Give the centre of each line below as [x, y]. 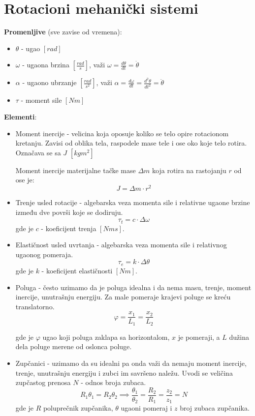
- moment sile [41, 100]
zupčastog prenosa [43, 382]
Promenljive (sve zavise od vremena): [63, 32]
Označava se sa [38, 152]
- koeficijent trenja [69, 228]
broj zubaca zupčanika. [215, 408]
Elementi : [20, 116]
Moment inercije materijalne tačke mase [76, 170]
